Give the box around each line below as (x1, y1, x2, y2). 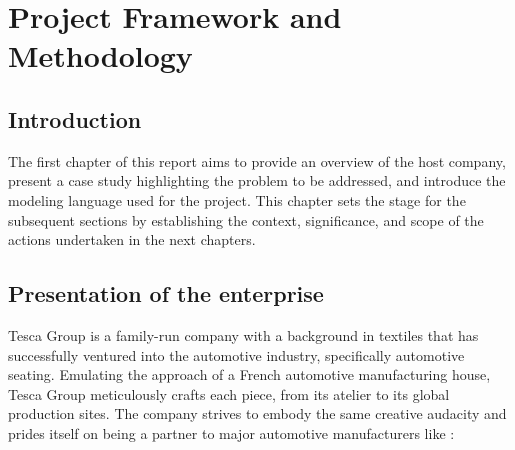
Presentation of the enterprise (8, 278, 324, 309)
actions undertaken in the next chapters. (8, 229, 256, 250)
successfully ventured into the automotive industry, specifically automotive (8, 344, 465, 365)
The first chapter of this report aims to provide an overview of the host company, (8, 150, 506, 171)
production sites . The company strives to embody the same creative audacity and (8, 403, 507, 424)
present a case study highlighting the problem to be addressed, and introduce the (8, 170, 506, 191)
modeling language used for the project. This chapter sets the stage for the (8, 189, 466, 210)
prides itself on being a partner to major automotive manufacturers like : (8, 422, 455, 443)
